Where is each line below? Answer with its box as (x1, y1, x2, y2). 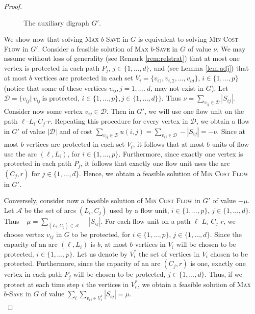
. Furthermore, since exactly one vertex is (118, 148, 243, 158)
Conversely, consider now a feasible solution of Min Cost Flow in (4, 195, 201, 206)
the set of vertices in (139, 248, 200, 259)
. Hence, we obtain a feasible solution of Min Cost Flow (79, 168, 249, 178)
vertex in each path (4, 269, 62, 279)
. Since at (217, 126, 245, 136)
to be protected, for (72, 229, 130, 239)
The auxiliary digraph (24, 17, 89, 27)
